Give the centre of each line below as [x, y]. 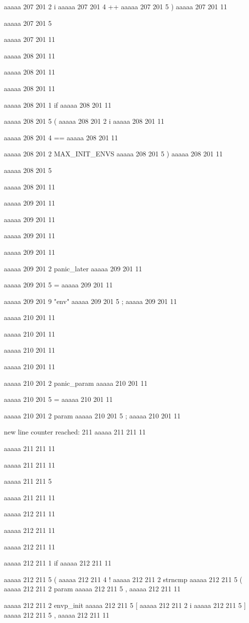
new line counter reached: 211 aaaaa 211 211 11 [75, 432]
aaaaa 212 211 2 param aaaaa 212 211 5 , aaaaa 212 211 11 [92, 589]
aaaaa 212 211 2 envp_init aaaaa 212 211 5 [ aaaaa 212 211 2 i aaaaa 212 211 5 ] [125, 605]
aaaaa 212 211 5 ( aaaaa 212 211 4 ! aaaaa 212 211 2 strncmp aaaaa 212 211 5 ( [123, 579]
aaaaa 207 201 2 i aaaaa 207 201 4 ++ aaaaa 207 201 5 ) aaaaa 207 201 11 [116, 6]
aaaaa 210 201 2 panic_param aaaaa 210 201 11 [76, 383]
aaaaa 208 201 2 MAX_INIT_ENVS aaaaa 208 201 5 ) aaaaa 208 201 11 [113, 154]
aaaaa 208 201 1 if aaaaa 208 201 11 [58, 104]
